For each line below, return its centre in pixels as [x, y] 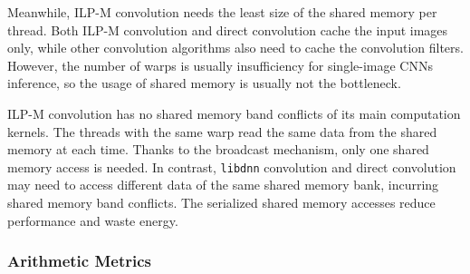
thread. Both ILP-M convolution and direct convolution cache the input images [228, 29]
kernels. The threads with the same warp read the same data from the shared [222, 131]
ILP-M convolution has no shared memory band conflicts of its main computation [234, 113]
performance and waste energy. [93, 220]
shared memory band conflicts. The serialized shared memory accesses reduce [221, 202]
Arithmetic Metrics [79, 261]
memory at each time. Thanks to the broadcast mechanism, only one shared [218, 149]
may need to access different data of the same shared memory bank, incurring [223, 185]
